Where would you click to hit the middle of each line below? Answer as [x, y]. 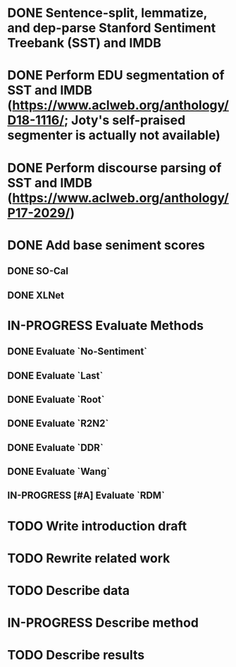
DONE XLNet [36, 295]
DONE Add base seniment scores [106, 245]
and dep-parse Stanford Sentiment [112, 28]
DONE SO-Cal [38, 271]
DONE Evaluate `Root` [56, 400]
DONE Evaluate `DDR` [55, 448]
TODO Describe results [76, 655]
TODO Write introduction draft [97, 526]
